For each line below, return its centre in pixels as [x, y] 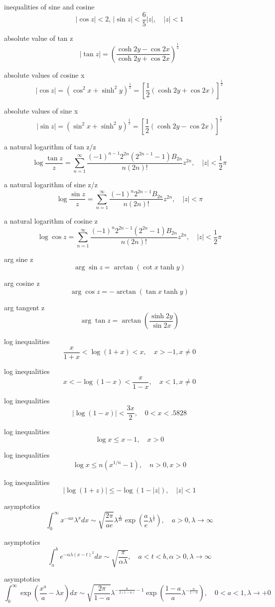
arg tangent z [24, 307]
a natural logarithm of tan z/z [50, 146]
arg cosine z [22, 283]
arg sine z [19, 259]
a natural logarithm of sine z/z [51, 184]
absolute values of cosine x [44, 74]
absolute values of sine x [41, 110]
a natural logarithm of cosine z [51, 221]
